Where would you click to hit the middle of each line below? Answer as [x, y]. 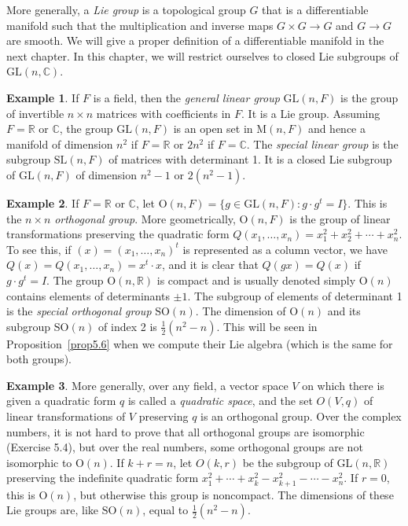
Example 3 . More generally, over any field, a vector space [147, 385]
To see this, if [39, 249]
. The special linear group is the [322, 143]
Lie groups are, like [53, 510]
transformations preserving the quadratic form [118, 234]
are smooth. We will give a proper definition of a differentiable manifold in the [195, 40]
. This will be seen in [267, 326]
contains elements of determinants [88, 295]
